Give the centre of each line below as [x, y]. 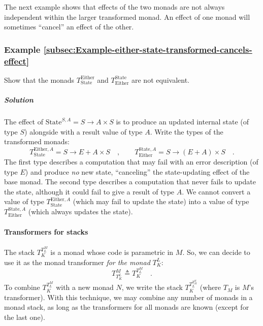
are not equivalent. [160, 79]
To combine [22, 287]
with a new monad [85, 287]
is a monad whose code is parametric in [112, 252]
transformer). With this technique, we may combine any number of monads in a [128, 297]
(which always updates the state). [80, 211]
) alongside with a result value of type [84, 131]
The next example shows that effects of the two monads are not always [114, 7]
